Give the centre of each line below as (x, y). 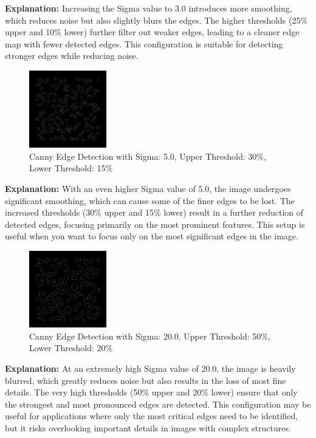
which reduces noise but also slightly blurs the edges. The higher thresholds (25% (156, 20)
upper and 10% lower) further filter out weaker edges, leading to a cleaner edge (152, 32)
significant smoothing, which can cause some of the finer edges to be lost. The (150, 200)
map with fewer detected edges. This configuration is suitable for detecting (144, 43)
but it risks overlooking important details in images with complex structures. (148, 427)
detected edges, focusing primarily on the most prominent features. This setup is (155, 224)
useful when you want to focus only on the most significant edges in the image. (152, 236)
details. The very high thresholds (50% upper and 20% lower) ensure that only (151, 392)
